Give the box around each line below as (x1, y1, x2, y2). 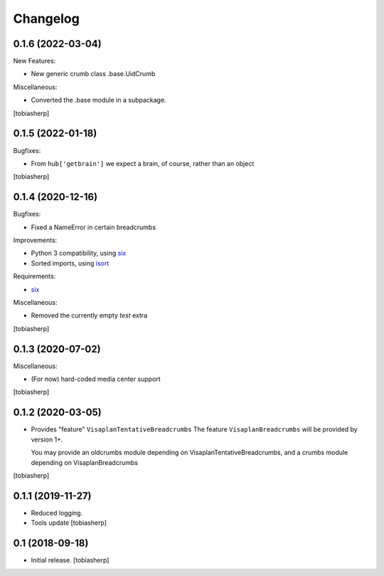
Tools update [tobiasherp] (31, 518, 107, 527)
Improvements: (13, 236, 58, 244)
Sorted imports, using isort (31, 258, 110, 267)
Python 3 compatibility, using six (31, 249, 127, 258)
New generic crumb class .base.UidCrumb (31, 70, 156, 78)
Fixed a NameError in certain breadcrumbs (31, 223, 156, 231)
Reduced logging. (31, 508, 83, 517)
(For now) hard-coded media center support (31, 375, 161, 384)
